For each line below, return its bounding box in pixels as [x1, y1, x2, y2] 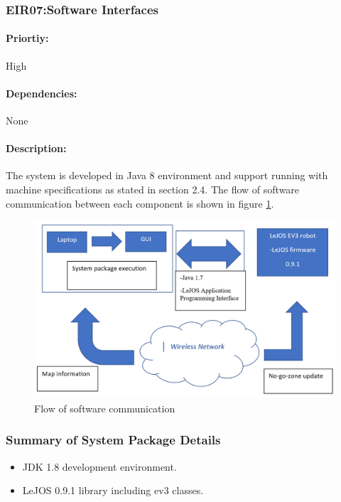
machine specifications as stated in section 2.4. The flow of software [6, 182, 300, 197]
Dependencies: [6, 85, 77, 100]
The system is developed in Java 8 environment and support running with [6, 168, 328, 183]
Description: [6, 141, 67, 156]
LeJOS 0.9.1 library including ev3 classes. [22, 483, 204, 498]
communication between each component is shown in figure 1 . [6, 196, 274, 210]
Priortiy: [6, 31, 49, 46]
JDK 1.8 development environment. [22, 459, 177, 474]
